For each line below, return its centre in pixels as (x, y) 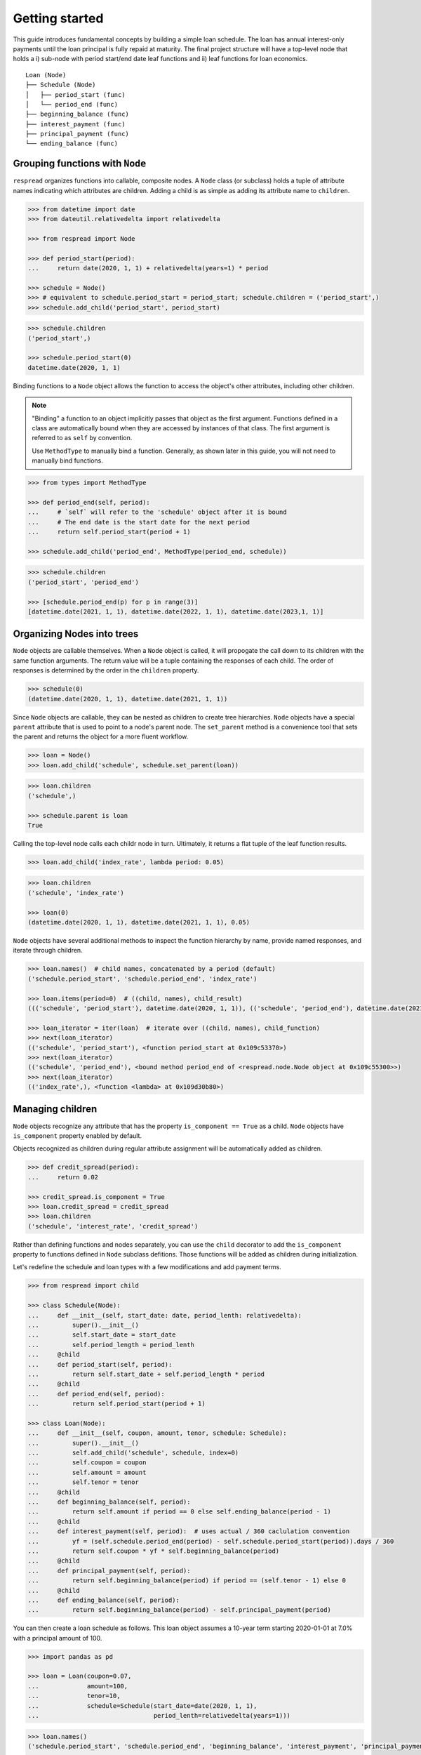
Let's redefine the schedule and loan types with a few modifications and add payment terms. (147, 1267)
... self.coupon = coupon (87, 1463)
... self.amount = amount (87, 1472)
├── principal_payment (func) (78, 134)
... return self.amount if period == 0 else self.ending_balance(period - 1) (179, 1512)
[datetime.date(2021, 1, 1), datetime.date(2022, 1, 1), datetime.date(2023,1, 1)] (176, 611)
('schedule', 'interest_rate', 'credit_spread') (113, 1226)
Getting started (58, 18)
